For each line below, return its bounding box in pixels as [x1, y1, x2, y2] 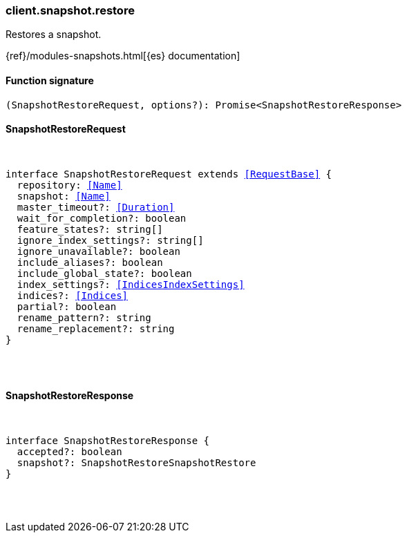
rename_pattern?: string [17, 311, 151, 323]
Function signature [6, 74, 94, 86]
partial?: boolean [17, 300, 117, 312]
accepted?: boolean [17, 446, 122, 458]
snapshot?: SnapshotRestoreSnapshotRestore [17, 457, 256, 469]
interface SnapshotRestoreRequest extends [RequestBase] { [6, 168, 332, 180]
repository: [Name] [17, 179, 122, 191]
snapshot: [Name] [17, 190, 111, 202]
